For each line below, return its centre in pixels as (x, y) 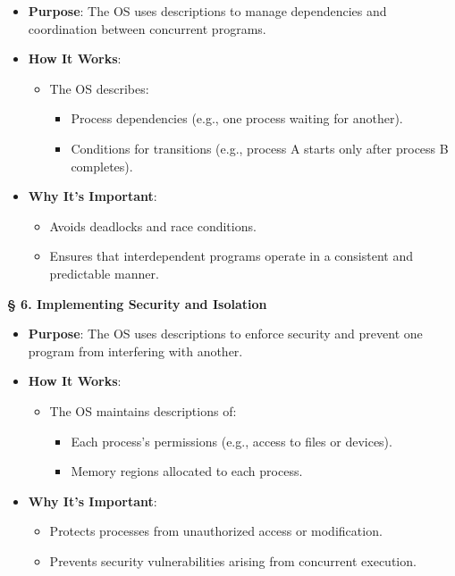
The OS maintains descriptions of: (143, 410)
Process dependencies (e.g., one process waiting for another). (237, 118)
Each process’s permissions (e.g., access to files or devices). (232, 441)
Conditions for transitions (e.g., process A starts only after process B (260, 148)
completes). (102, 166)
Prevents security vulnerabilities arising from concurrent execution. (233, 560)
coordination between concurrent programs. (147, 28)
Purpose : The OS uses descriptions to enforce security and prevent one (225, 334)
